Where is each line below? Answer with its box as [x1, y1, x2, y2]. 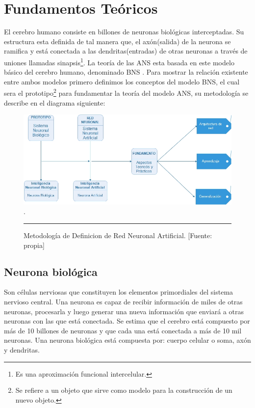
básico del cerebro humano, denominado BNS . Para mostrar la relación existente [4, 67, 248, 77]
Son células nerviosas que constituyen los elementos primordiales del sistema [4, 287, 233, 297]
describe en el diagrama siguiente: [4, 97, 105, 108]
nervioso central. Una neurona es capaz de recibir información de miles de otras [4, 297, 243, 306]
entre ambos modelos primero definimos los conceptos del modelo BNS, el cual [4, 76, 240, 86]
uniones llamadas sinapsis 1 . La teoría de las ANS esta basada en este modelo [4, 55, 234, 67]
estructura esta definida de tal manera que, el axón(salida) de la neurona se [4, 36, 231, 46]
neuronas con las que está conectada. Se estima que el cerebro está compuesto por [4, 316, 250, 326]
